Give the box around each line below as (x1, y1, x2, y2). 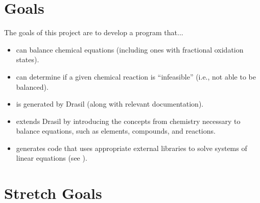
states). (16, 54, 39, 65)
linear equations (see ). (16, 153, 87, 163)
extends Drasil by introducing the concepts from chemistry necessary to (16, 115, 241, 126)
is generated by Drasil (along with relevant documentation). (16, 98, 204, 109)
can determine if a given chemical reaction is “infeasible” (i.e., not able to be (16, 71, 256, 82)
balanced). (16, 81, 49, 92)
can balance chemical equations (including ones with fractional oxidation (16, 44, 244, 55)
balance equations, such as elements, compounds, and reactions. (16, 125, 216, 136)
